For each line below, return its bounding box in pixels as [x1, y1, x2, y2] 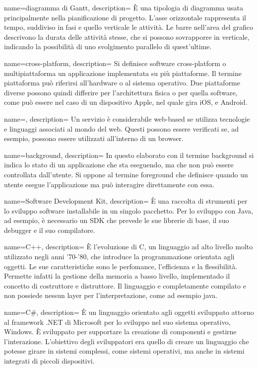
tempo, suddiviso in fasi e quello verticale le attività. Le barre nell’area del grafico [4, 22, 253, 32]
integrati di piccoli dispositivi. [4, 356, 95, 366]
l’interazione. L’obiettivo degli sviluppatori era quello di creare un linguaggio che [4, 336, 249, 346]
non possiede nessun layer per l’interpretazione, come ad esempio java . [4, 290, 218, 300]
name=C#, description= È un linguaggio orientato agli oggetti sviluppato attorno [4, 307, 254, 317]
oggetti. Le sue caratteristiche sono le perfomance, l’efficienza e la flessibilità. [4, 261, 238, 271]
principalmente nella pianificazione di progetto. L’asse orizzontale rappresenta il [4, 12, 246, 22]
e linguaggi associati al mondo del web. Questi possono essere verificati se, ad [4, 123, 239, 134]
